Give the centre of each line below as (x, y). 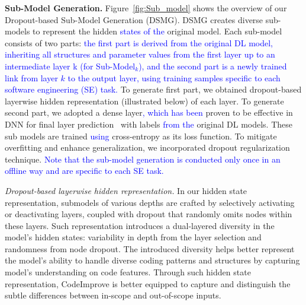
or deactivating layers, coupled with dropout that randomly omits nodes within (149, 214)
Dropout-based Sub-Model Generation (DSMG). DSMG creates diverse (134, 19)
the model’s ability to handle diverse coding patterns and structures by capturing (152, 260)
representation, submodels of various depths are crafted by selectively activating (150, 202)
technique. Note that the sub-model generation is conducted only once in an (143, 159)
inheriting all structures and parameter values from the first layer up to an (140, 54)
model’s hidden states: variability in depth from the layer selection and (133, 237)
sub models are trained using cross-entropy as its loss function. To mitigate (141, 136)
